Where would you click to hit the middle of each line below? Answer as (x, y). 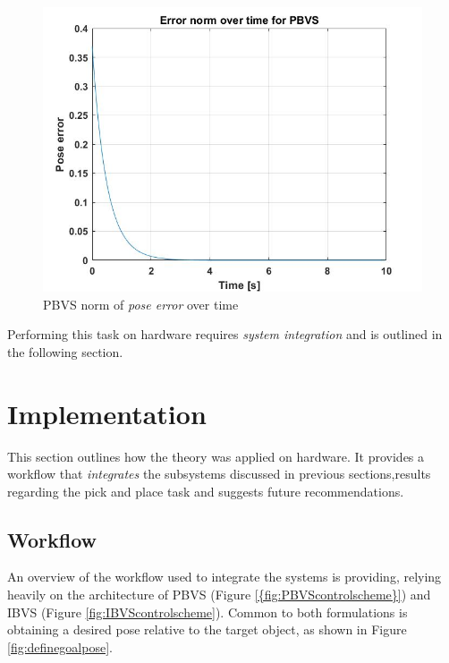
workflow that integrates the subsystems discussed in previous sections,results (219, 474)
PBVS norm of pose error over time (141, 304)
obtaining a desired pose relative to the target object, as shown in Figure (207, 629)
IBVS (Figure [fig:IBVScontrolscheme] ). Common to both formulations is (208, 612)
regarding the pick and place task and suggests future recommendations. (206, 491)
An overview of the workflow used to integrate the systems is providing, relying (224, 577)
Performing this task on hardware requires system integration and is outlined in (225, 334)
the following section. (65, 351)
